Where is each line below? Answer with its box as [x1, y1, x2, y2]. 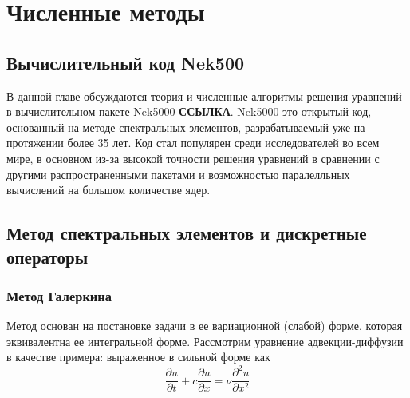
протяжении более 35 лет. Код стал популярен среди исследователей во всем [6, 134, 380, 151]
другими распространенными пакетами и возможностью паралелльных [6, 165, 350, 182]
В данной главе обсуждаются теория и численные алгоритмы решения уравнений [6, 87, 402, 104]
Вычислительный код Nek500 [6, 50, 245, 74]
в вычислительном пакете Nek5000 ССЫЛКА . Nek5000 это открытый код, [6, 103, 372, 120]
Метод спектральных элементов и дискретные [6, 221, 367, 245]
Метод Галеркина [6, 285, 112, 305]
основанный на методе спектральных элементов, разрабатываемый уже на [6, 118, 365, 135]
